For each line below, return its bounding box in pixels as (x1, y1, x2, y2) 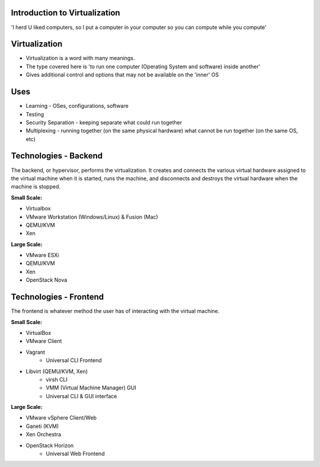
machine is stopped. (11, 183, 61, 190)
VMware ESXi (25, 252, 59, 259)
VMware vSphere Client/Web (25, 414, 97, 421)
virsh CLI (46, 376, 68, 383)
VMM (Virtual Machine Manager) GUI (46, 384, 136, 391)
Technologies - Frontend (11, 292, 104, 302)
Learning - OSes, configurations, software (25, 103, 129, 110)
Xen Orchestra (25, 431, 62, 438)
